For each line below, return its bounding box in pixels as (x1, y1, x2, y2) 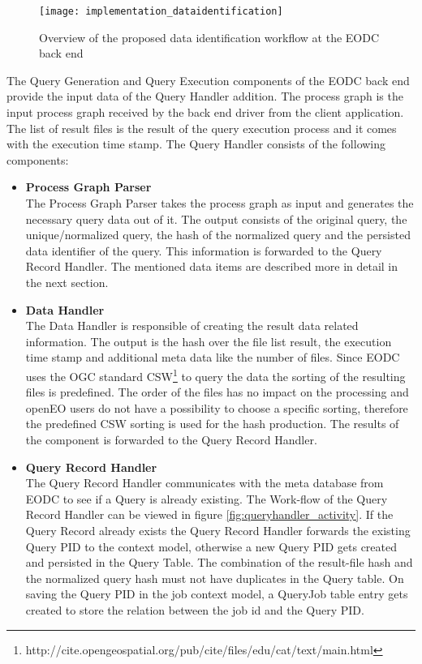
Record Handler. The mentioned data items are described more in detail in (25, 258, 398, 275)
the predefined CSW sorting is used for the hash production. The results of (25, 415, 399, 432)
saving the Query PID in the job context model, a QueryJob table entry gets (25, 585, 408, 602)
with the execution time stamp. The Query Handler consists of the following (6, 135, 386, 152)
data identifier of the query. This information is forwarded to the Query (25, 242, 382, 259)
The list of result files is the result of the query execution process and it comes (6, 119, 397, 136)
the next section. (25, 273, 109, 290)
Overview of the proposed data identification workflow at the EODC (39, 28, 380, 45)
